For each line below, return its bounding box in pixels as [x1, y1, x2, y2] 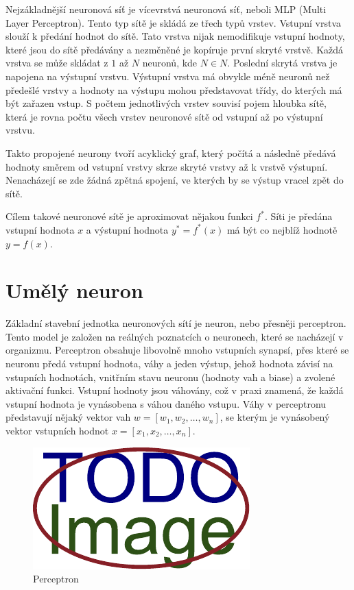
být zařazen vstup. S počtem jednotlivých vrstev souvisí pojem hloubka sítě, [5, 96, 327, 110]
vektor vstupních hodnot [5, 423, 109, 437]
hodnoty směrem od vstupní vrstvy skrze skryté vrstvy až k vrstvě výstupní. [5, 159, 328, 173]
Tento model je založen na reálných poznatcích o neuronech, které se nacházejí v [5, 329, 344, 343]
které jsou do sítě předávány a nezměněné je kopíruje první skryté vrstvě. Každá [5, 42, 344, 56]
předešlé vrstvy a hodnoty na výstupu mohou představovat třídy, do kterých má [5, 82, 342, 97]
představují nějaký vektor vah [5, 410, 131, 424]
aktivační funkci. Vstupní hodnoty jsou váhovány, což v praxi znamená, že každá [5, 383, 344, 397]
